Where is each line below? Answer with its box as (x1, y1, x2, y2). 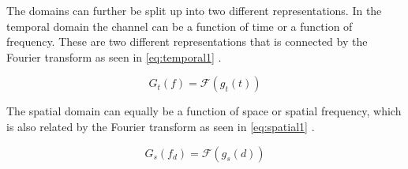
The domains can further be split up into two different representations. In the (6, 2, 382, 18)
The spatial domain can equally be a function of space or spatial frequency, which (6, 103, 402, 119)
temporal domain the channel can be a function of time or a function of (6, 17, 353, 34)
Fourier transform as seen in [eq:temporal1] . (6, 48, 222, 65)
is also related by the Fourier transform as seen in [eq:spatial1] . (6, 118, 315, 134)
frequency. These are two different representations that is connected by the (6, 33, 368, 50)
